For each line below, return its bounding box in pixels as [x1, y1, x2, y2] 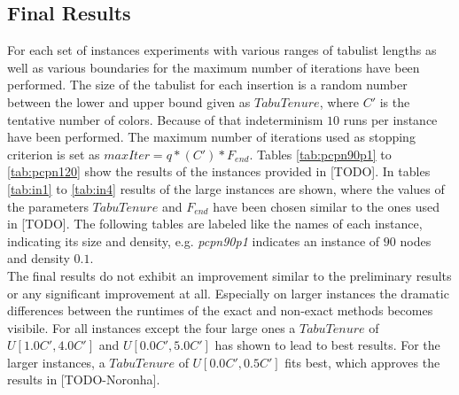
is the [379, 92, 410, 111]
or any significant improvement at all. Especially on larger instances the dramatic [7, 283, 449, 302]
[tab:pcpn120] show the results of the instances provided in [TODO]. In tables [7, 162, 431, 181]
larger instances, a [7, 352, 105, 371]
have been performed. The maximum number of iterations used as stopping [7, 128, 416, 146]
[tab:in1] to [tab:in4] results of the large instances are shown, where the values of [7, 179, 445, 197]
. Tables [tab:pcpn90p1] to [249, 144, 392, 163]
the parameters [7, 197, 89, 215]
